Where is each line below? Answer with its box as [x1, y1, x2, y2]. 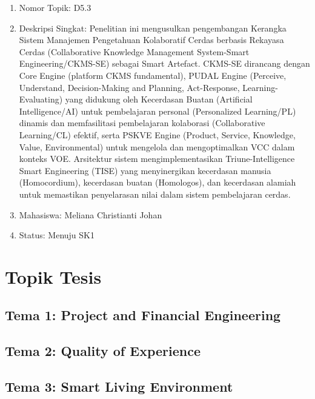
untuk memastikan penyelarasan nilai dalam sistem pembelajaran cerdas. [19, 187, 291, 200]
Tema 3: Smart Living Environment [5, 377, 233, 396]
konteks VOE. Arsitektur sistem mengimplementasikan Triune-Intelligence [19, 152, 295, 165]
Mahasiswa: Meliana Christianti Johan [19, 208, 162, 221]
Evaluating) [19, 93, 63, 106]
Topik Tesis [5, 264, 102, 289]
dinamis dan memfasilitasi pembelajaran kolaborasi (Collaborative [19, 116, 265, 129]
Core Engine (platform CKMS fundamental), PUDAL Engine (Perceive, [19, 69, 287, 81]
